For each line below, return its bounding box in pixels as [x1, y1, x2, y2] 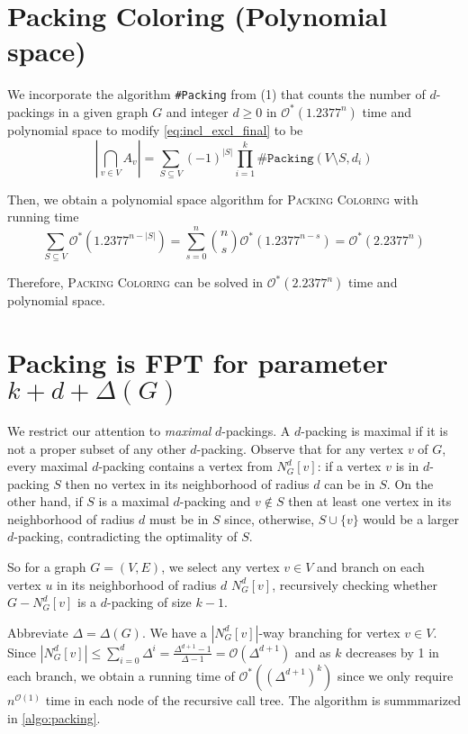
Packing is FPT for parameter [7, 343, 389, 380]
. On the [386, 474, 434, 493]
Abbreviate [7, 622, 68, 641]
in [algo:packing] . [7, 708, 101, 727]
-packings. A [221, 421, 291, 439]
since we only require [337, 666, 454, 684]
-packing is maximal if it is [301, 421, 448, 439]
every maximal [7, 457, 88, 476]
